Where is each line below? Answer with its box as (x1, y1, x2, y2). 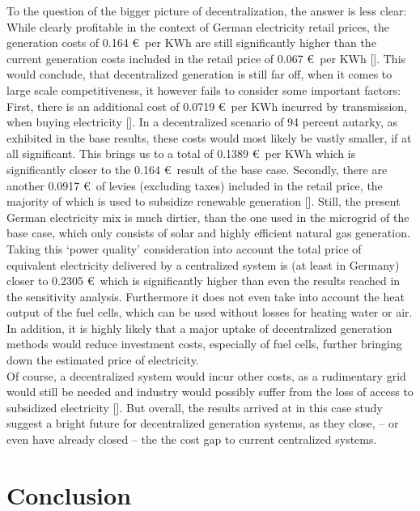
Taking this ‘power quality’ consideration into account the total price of (6, 240, 362, 257)
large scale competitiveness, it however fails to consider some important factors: (6, 81, 401, 98)
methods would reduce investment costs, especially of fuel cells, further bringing (6, 335, 402, 352)
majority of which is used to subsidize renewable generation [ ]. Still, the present (6, 193, 401, 210)
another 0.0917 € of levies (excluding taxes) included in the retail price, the (6, 177, 383, 194)
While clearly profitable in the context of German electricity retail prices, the (6, 18, 389, 35)
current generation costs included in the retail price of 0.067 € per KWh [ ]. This (6, 49, 406, 66)
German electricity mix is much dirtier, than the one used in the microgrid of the (6, 208, 409, 225)
